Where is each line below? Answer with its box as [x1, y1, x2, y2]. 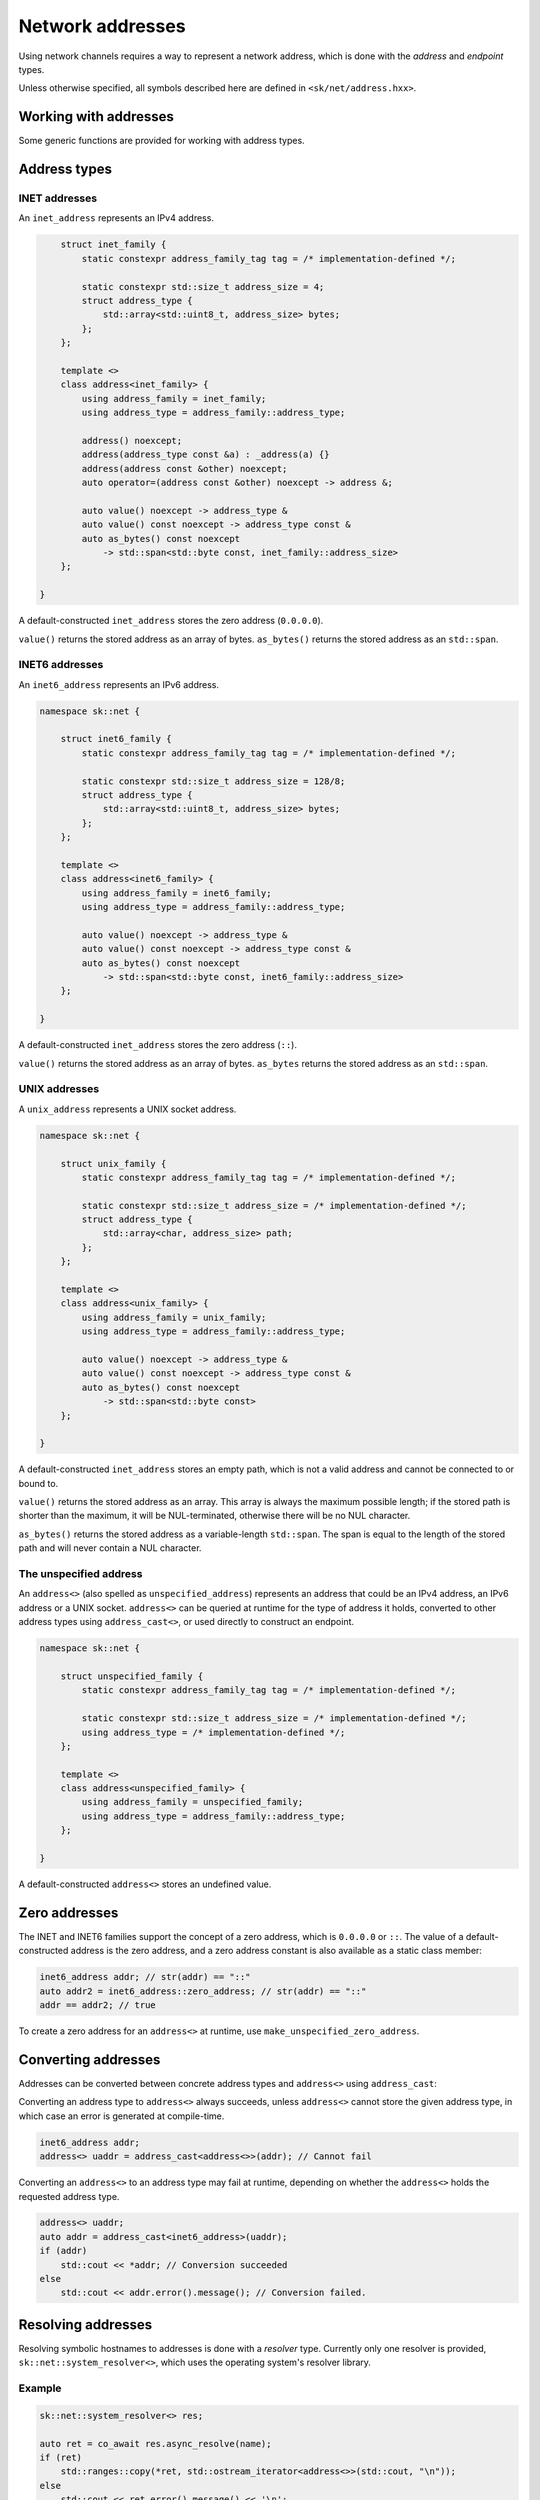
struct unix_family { [60, 1158, 167, 1169]
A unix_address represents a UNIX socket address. [18, 1103, 237, 1115]
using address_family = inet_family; [81, 393, 267, 404]
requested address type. [18, 2190, 120, 2202]
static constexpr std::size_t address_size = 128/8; [81, 775, 346, 787]
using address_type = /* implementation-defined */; [81, 1726, 346, 1738]
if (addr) [39, 2245, 88, 2257]
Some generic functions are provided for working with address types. [18, 135, 305, 147]
